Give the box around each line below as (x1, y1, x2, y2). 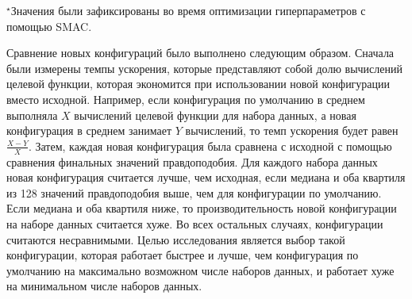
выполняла (6, 106, 58, 123)
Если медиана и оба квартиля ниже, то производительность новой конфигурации (6, 200, 397, 217)
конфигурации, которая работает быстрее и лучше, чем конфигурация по (6, 247, 359, 263)
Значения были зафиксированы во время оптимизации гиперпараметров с (10, 2, 366, 18)
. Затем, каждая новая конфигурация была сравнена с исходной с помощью (28, 137, 392, 154)
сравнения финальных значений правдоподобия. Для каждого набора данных (6, 153, 378, 170)
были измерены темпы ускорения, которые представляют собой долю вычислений (6, 59, 402, 76)
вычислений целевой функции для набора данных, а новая (74, 106, 356, 123)
